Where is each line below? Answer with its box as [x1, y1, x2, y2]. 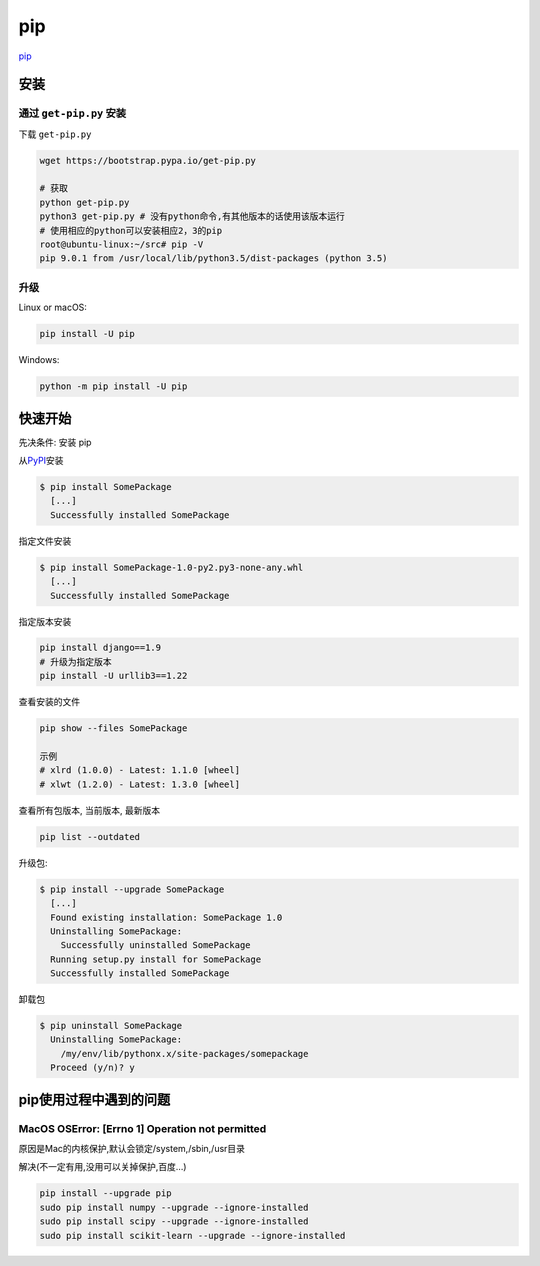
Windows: [18, 354, 60, 366]
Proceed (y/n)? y [50, 1062, 135, 1074]
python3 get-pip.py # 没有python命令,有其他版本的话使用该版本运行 [39, 211, 345, 222]
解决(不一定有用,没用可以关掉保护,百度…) [18, 1161, 187, 1173]
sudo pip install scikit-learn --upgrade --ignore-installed [39, 1230, 346, 1241]
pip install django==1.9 [39, 642, 162, 654]
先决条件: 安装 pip [18, 436, 92, 448]
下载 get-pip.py [18, 128, 92, 140]
